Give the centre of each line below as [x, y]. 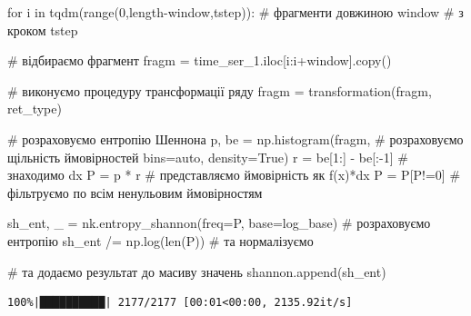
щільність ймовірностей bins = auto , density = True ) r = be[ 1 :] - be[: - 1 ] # [208, 157]
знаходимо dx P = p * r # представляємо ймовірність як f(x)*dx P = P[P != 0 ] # [234, 175]
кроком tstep [43, 30]
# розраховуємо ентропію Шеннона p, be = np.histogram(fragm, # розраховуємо [235, 138]
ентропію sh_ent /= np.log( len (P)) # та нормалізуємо [160, 240]
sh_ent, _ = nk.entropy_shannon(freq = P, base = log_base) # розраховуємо [219, 223]
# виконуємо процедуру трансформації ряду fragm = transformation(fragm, [220, 90]
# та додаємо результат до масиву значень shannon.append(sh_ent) [197, 271]
